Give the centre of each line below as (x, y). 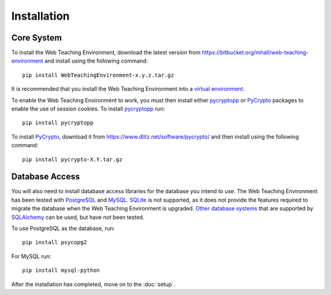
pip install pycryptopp (58, 123)
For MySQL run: (31, 256)
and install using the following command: (96, 61)
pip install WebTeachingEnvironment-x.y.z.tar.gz (98, 75)
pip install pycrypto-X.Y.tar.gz (72, 159)
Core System (37, 38)
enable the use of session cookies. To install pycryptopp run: (88, 109)
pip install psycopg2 (55, 243)
